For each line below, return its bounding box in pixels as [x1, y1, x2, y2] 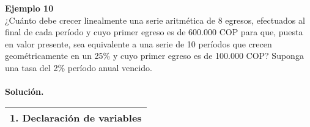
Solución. [5, 85, 44, 98]
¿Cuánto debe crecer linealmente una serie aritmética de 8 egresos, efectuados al [5, 13, 305, 26]
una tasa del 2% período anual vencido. [5, 61, 152, 74]
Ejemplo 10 [5, 2, 54, 14]
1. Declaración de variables [10, 110, 142, 125]
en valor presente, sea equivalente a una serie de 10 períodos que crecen [5, 37, 272, 50]
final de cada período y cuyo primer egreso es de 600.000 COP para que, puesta [5, 26, 303, 38]
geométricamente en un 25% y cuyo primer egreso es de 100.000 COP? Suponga [5, 49, 304, 62]
